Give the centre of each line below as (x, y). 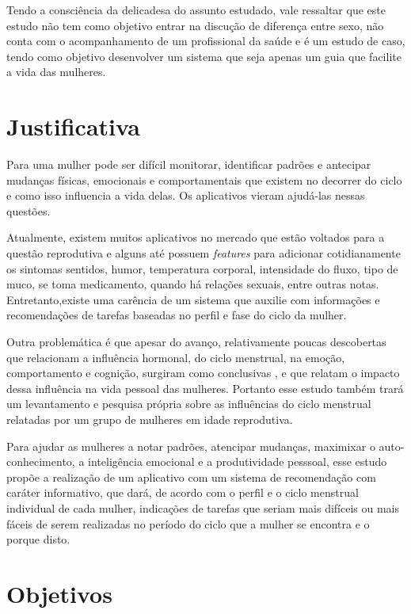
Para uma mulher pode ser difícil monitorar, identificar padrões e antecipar (189, 164)
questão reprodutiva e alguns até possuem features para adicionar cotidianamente (204, 253)
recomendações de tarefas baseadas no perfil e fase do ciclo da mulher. (177, 315)
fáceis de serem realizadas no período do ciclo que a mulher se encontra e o (188, 523)
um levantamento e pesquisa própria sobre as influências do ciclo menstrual (189, 404)
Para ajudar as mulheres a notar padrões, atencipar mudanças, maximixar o (191, 446)
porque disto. (38, 539)
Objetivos (59, 593)
